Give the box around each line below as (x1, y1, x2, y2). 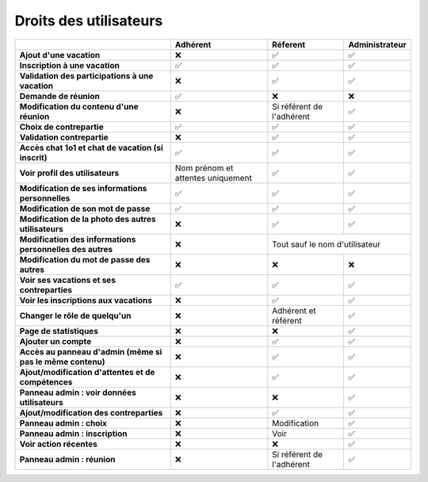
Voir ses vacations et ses (19, 274, 117, 285)
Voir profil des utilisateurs (19, 167, 120, 178)
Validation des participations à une (19, 70, 154, 81)
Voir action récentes (19, 438, 98, 449)
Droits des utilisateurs (14, 12, 163, 29)
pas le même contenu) (19, 356, 106, 367)
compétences (19, 377, 73, 388)
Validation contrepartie (19, 132, 109, 143)
